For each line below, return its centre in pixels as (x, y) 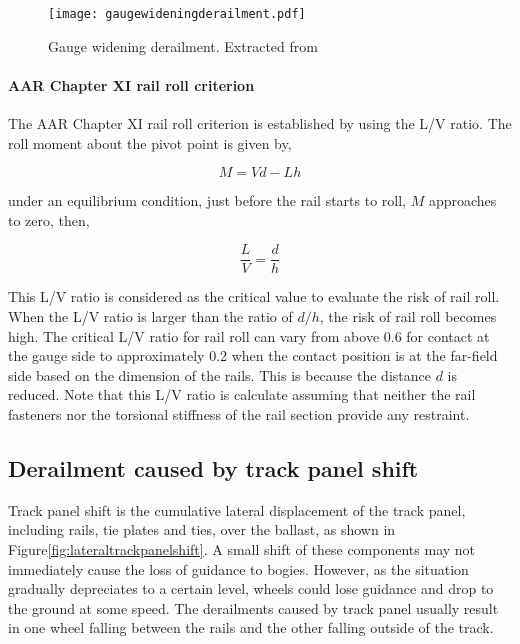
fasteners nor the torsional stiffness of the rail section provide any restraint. (239, 414)
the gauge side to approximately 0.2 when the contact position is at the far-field (253, 355)
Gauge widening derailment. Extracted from (183, 45)
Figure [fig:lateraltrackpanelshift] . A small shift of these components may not (242, 549)
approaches (462, 200)
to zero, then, (49, 219)
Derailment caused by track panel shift (213, 468)
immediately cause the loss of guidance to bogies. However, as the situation (238, 568)
